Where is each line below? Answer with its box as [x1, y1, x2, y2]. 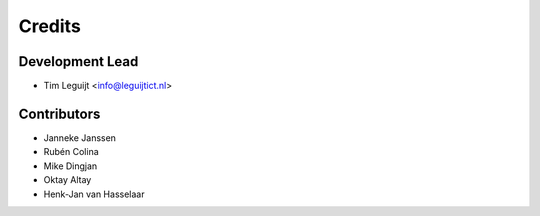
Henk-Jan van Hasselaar [43, 188, 145, 200]
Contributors [18, 105, 101, 122]
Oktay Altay [43, 174, 92, 186]
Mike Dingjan [43, 160, 98, 172]
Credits [18, 15, 82, 37]
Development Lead [18, 53, 139, 70]
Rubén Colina [43, 146, 99, 158]
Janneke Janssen [43, 131, 117, 144]
